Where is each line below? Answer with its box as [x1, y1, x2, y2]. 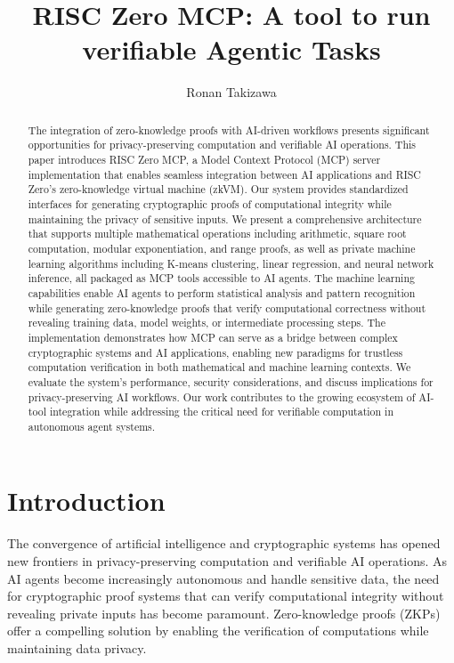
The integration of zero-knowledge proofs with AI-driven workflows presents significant [28, 122, 430, 137]
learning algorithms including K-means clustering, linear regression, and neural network [28, 255, 434, 271]
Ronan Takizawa [186, 83, 277, 101]
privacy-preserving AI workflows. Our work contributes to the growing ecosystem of [28, 389, 416, 404]
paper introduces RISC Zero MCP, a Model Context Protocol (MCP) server [28, 152, 381, 167]
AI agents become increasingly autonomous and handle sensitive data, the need [7, 569, 440, 587]
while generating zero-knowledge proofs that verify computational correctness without [28, 300, 426, 315]
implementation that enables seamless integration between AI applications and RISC [28, 166, 421, 182]
